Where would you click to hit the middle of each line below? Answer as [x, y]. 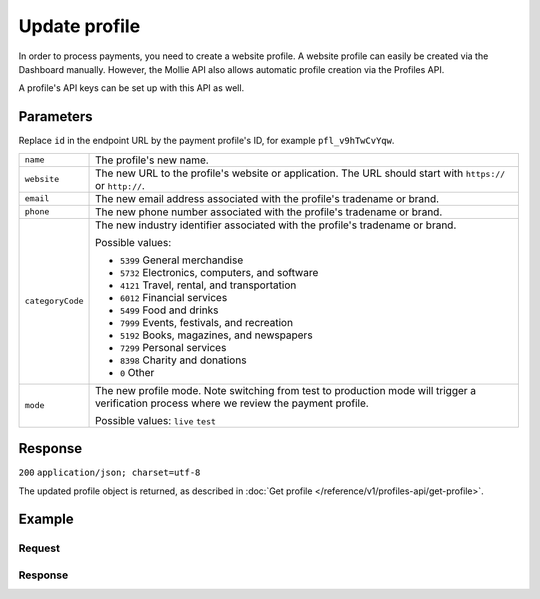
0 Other [137, 372]
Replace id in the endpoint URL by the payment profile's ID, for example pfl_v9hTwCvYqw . [206, 141]
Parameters [55, 116]
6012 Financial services [174, 297]
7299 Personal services [173, 347]
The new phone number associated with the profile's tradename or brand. [269, 212]
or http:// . [120, 185]
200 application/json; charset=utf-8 [109, 473]
